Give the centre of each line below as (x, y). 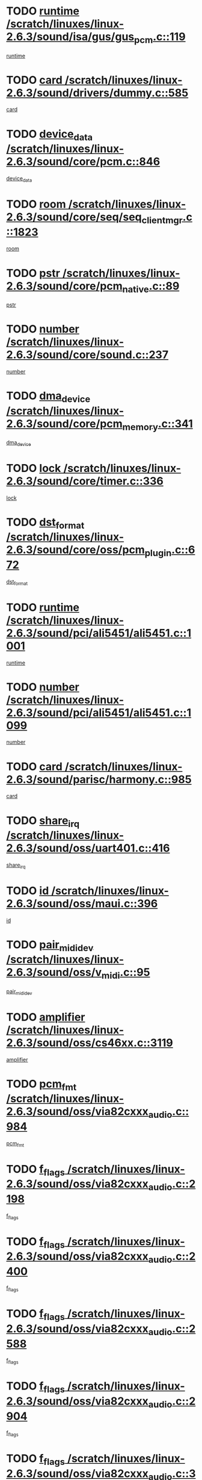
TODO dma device (48, 397)
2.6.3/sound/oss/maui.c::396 (82, 903)
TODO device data (50, 135)
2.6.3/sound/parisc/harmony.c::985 (99, 779)
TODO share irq (43, 821)
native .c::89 (151, 287)
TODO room (36, 204)
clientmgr (162, 220)
